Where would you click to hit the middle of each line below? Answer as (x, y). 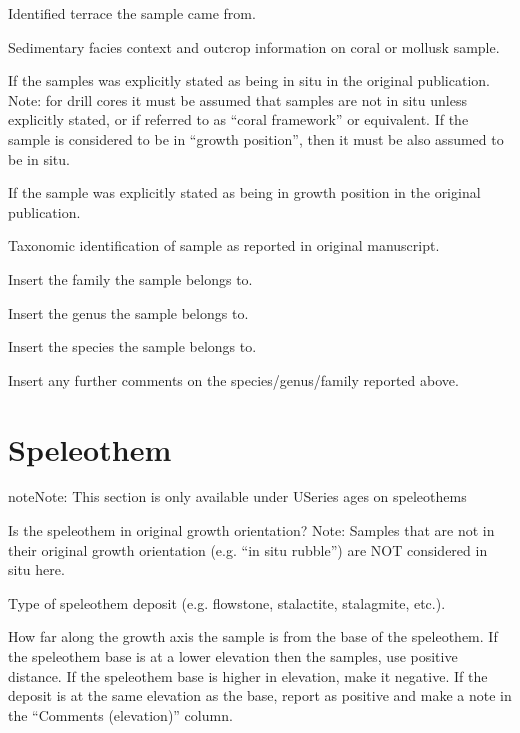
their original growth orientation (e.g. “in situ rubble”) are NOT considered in (248, 549)
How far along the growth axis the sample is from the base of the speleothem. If (253, 636)
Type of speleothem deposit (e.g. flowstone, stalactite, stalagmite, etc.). (227, 602)
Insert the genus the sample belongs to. (128, 312)
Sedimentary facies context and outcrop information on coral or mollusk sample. (254, 46)
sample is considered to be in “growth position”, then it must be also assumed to (256, 138)
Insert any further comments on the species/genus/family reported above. (233, 379)
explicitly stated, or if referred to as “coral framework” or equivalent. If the (238, 119)
